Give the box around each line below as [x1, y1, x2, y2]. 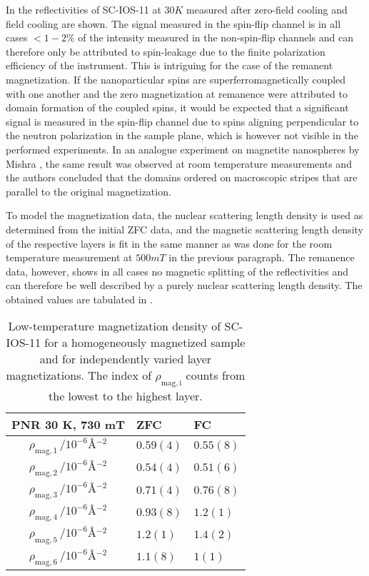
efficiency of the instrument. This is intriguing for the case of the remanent [6, 58, 333, 73]
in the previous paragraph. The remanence [168, 250, 355, 265]
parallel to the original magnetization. [6, 183, 171, 198]
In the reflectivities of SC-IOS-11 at [6, 2, 161, 16]
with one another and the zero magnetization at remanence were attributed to [6, 86, 348, 101]
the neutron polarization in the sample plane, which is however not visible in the [6, 128, 358, 143]
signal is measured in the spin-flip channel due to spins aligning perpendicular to [6, 113, 359, 128]
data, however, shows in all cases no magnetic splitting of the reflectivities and [6, 263, 349, 278]
